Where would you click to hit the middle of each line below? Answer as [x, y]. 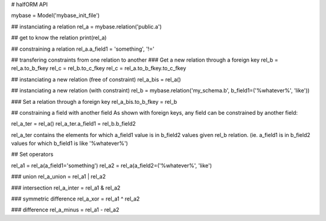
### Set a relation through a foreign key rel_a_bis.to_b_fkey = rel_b [94, 101]
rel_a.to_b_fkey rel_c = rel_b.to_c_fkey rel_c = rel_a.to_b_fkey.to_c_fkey [99, 68]
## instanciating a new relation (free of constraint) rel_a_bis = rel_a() [96, 79]
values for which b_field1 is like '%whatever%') [69, 143]
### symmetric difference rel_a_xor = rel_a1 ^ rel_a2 [75, 199]
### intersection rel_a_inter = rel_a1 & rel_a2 [66, 188]
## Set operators [32, 155]
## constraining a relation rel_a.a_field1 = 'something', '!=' [83, 49]
